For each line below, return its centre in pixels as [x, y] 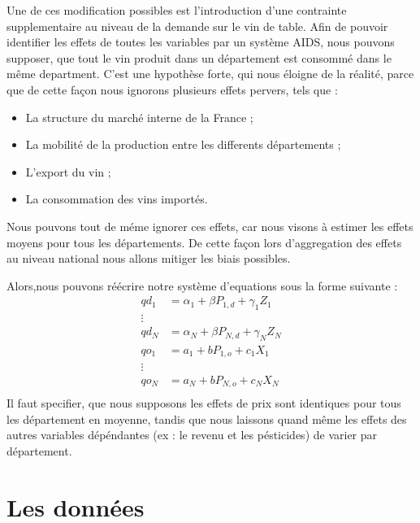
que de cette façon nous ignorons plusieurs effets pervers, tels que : [172, 89]
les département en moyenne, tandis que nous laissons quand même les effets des [207, 418]
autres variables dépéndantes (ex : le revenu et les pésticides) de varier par [192, 435]
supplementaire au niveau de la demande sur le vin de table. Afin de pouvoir [197, 26]
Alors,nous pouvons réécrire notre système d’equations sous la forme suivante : [202, 285]
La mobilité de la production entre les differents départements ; [183, 144]
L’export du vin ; [68, 171]
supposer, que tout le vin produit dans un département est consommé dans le [199, 57]
